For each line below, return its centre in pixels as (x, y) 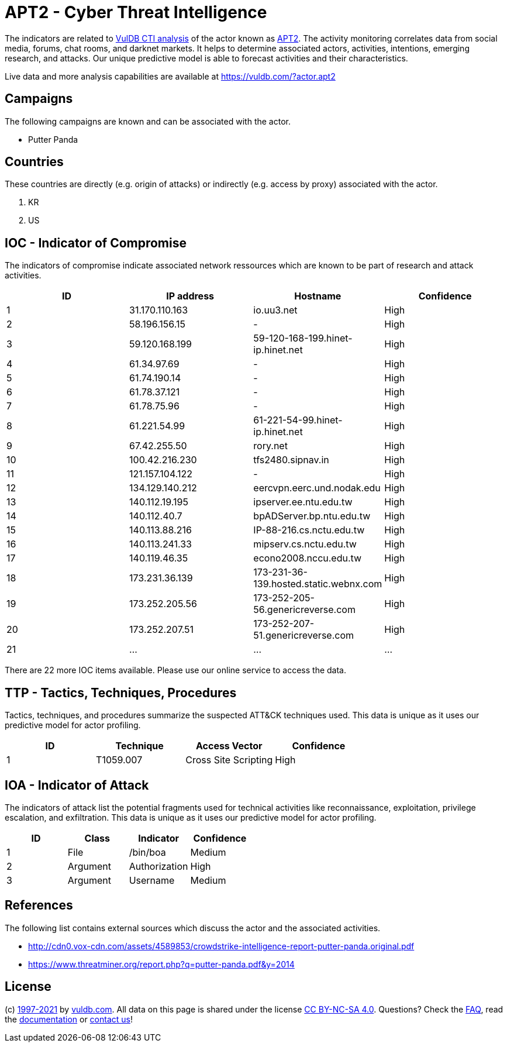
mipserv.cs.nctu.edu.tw (305, 544)
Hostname (318, 296)
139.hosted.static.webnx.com (318, 584)
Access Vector (229, 746)
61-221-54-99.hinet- (298, 420)
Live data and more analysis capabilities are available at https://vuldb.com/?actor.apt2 (170, 76)
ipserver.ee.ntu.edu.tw (303, 502)
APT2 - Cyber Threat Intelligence (136, 12)
